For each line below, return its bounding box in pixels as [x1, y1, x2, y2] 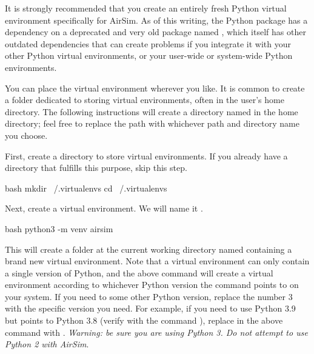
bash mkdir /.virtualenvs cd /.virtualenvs [5, 181, 167, 194]
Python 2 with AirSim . [5, 338, 89, 350]
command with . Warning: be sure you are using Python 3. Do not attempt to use [5, 326, 308, 338]
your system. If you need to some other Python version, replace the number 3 [5, 290, 293, 302]
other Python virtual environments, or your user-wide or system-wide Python [5, 49, 293, 62]
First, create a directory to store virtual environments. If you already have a [5, 149, 288, 162]
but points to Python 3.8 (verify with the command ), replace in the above [5, 314, 283, 327]
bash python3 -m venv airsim [5, 222, 113, 235]
